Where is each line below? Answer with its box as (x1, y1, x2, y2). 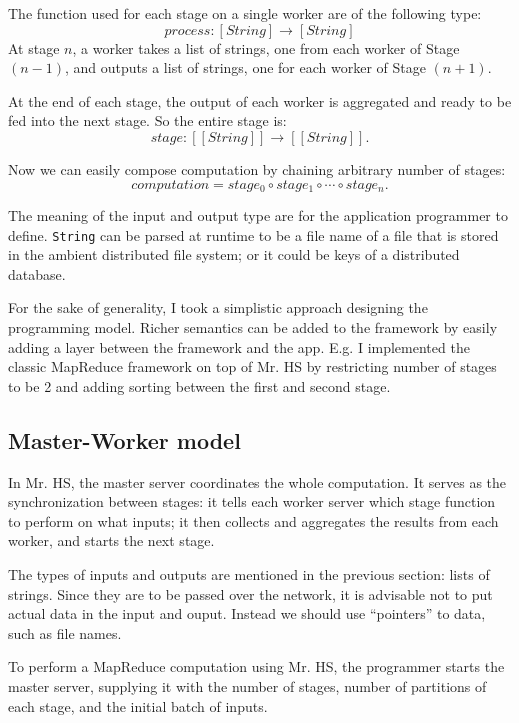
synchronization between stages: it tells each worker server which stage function (8, 491, 496, 512)
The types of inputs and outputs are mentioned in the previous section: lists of (8, 564, 490, 584)
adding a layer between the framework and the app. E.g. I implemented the (8, 336, 470, 357)
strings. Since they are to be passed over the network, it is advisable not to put (8, 583, 493, 604)
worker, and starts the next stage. (8, 530, 215, 551)
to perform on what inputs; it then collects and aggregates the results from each (8, 510, 499, 531)
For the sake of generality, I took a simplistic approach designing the (8, 297, 428, 318)
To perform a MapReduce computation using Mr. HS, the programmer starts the (8, 656, 505, 677)
